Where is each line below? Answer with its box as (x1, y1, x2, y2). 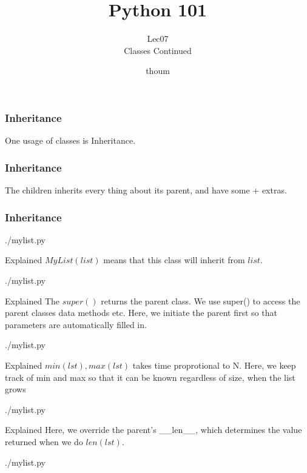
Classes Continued (124, 44, 192, 56)
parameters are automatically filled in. (5, 318, 147, 330)
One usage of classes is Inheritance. (5, 134, 136, 147)
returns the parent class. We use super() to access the (101, 294, 300, 307)
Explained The (5, 294, 60, 307)
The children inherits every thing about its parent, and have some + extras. (5, 184, 287, 196)
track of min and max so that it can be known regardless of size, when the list (5, 371, 295, 383)
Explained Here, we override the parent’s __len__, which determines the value (5, 423, 302, 436)
